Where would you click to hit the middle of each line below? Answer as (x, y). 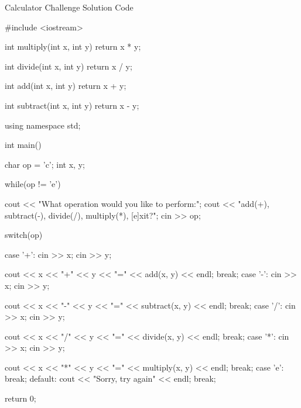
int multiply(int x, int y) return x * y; (73, 46)
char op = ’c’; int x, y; (45, 164)
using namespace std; (43, 125)
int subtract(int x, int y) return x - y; (72, 105)
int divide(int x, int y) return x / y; (69, 66)
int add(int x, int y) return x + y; (66, 86)
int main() (23, 145)
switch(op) (24, 235)
